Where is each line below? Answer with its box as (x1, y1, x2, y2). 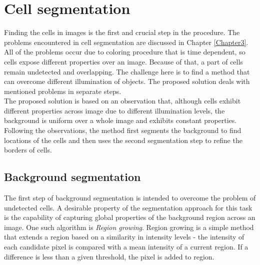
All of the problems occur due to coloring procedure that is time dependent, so (4, 46, 245, 57)
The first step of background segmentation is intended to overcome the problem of (4, 192, 256, 203)
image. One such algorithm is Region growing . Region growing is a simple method (4, 221, 254, 232)
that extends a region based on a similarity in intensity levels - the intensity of (4, 231, 244, 242)
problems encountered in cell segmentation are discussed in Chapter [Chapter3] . (4, 36, 248, 47)
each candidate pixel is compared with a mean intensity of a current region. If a (4, 241, 248, 252)
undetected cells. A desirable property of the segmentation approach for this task (4, 202, 252, 212)
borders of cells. (4, 144, 52, 155)
